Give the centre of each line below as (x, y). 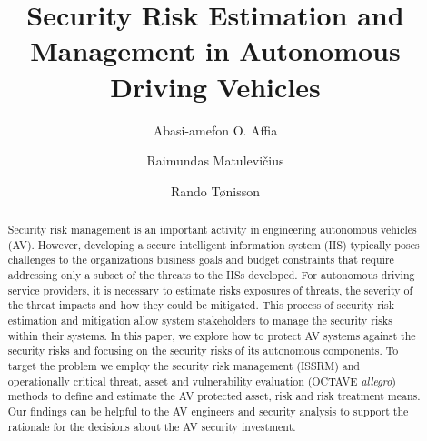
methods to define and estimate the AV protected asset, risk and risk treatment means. (214, 396)
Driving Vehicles (215, 86)
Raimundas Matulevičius (215, 160)
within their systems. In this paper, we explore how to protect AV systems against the (212, 335)
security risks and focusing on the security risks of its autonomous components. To (203, 351)
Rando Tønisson (215, 190)
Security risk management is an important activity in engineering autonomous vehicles (212, 230)
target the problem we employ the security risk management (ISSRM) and (184, 365)
